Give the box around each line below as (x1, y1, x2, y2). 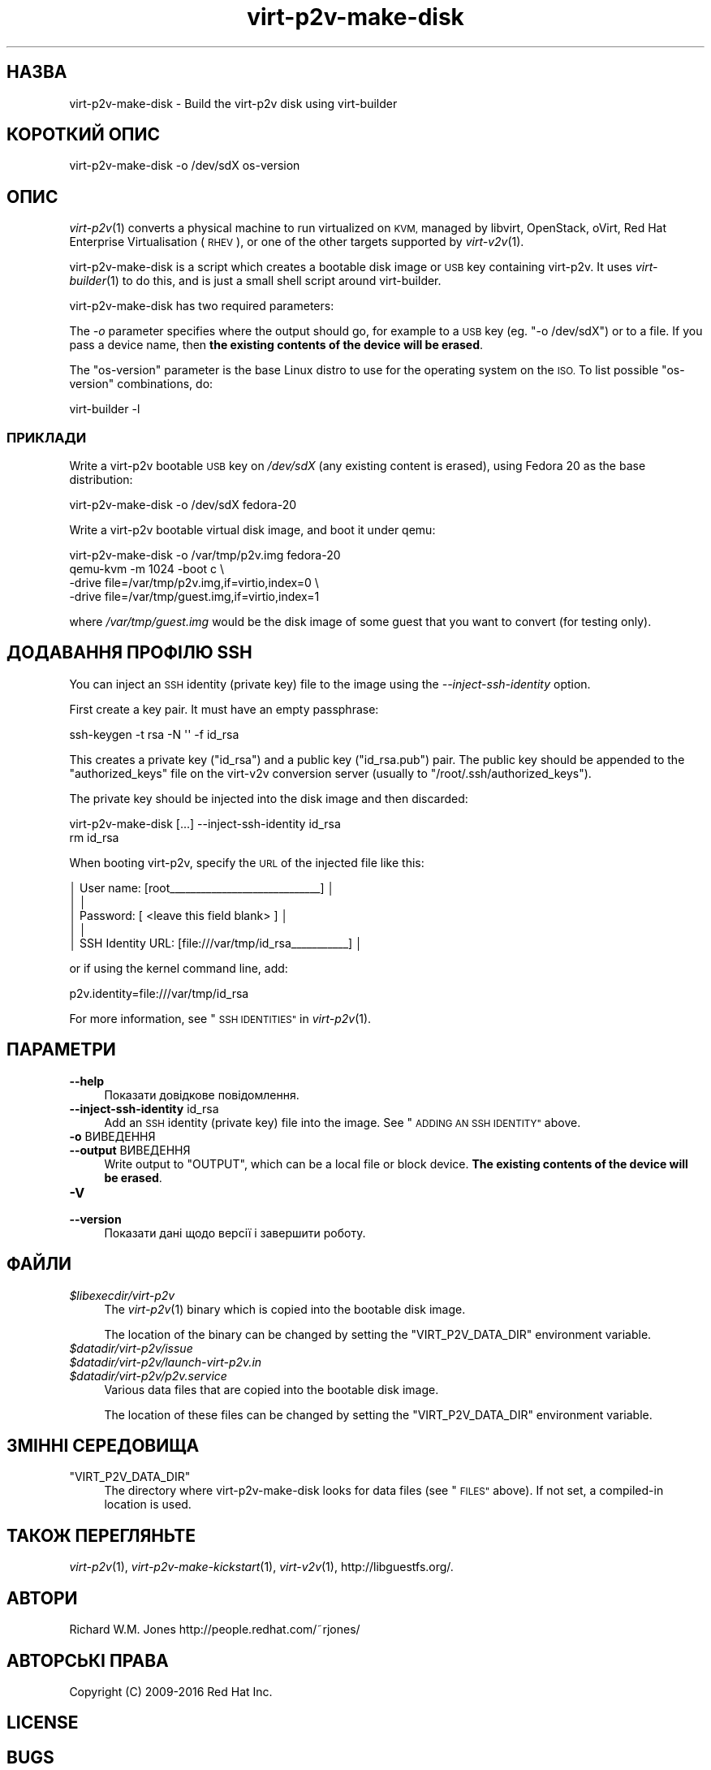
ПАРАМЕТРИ (6, 1039, 116, 1060)
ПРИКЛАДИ (6, 429, 87, 446)
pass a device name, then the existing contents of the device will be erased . (69, 338, 484, 352)
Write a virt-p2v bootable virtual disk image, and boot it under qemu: (69, 523, 436, 537)
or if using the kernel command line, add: (69, 961, 288, 975)
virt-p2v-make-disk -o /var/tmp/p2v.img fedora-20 (69, 548, 341, 563)
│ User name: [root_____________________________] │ (69, 880, 335, 895)
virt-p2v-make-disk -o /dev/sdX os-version (69, 158, 300, 173)
